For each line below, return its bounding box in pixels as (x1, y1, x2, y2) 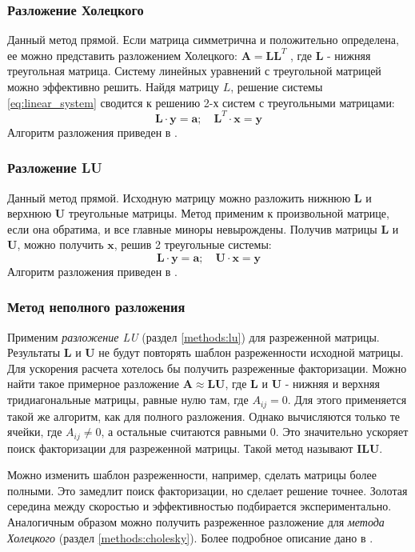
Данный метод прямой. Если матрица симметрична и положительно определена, (7, 31, 399, 48)
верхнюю (7, 205, 52, 222)
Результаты (7, 344, 61, 361)
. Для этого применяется (287, 391, 407, 408)
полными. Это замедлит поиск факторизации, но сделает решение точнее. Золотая (7, 482, 408, 498)
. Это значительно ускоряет (275, 423, 409, 440)
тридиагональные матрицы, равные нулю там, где (7, 391, 249, 408)
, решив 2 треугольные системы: (114, 236, 272, 253)
